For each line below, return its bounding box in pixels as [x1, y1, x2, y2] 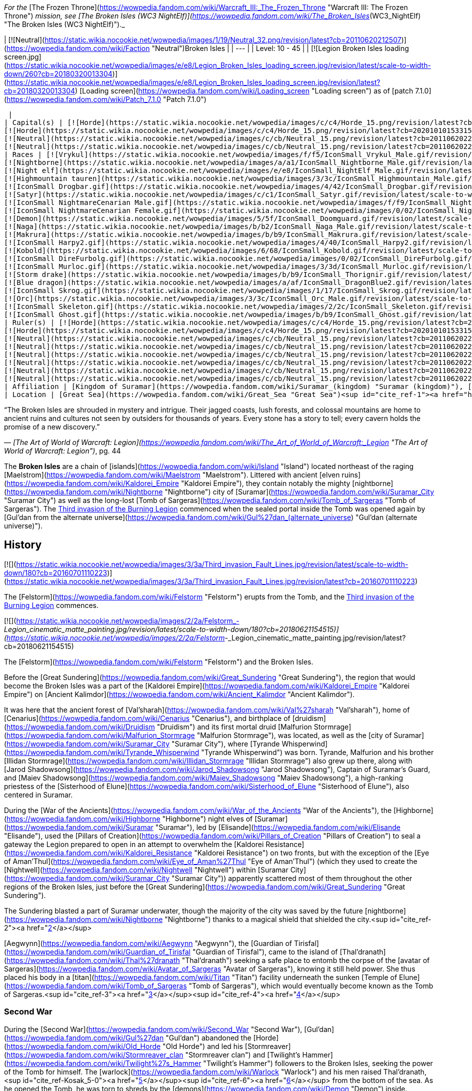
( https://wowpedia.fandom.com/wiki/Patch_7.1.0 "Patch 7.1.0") [4, 95, 206, 103]
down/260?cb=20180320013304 [4, 69, 112, 78]
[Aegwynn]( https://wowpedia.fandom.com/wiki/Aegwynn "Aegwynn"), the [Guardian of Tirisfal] [4, 938, 319, 947]
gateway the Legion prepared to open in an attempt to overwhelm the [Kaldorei [4, 839, 264, 848]
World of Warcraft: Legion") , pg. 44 [4, 446, 121, 455]
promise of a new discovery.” [4, 422, 100, 431]
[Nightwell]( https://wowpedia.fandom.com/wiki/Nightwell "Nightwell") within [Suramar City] [4, 865, 306, 874]
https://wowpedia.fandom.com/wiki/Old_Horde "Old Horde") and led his [6, 1041, 243, 1050]
